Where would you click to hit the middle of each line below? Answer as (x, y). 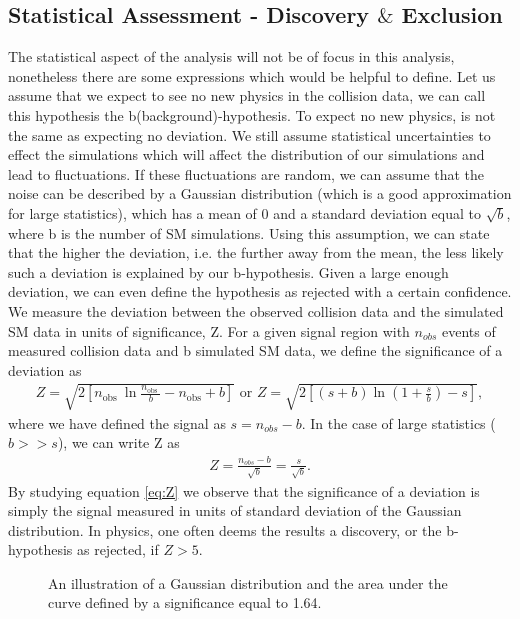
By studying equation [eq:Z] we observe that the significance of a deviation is (244, 490)
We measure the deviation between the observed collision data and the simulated (256, 310)
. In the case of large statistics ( (398, 422)
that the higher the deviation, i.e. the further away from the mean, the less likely (256, 252)
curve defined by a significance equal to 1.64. (185, 602)
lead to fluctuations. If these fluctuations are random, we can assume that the (246, 173)
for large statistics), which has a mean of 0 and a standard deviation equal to (245, 212)
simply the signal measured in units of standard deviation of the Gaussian (235, 510)
